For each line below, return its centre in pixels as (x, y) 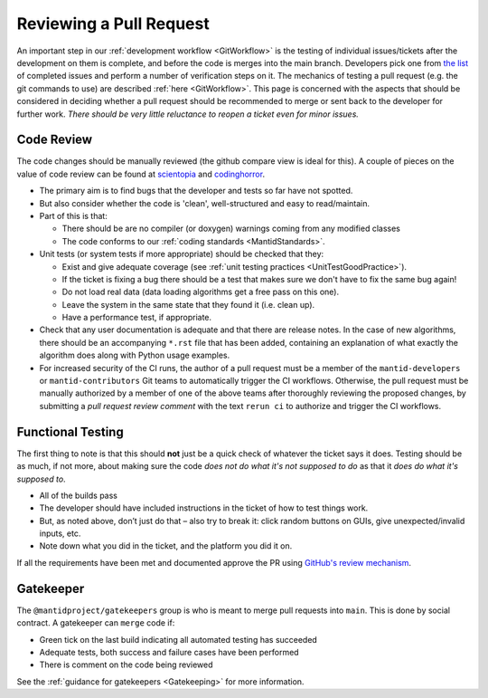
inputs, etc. (60, 533)
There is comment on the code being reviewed (126, 665)
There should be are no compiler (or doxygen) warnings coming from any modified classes (231, 229)
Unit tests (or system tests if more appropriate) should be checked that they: (182, 254)
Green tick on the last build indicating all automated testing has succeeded (178, 639)
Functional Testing (70, 431)
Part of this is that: (73, 215)
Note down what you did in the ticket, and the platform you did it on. (166, 546)
